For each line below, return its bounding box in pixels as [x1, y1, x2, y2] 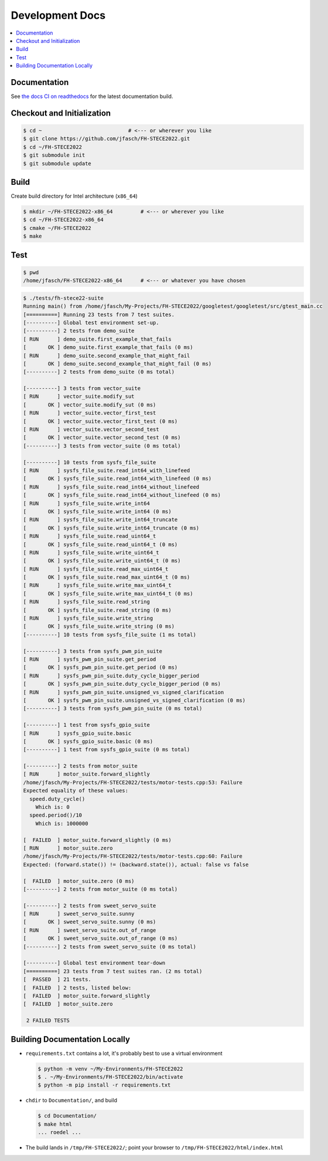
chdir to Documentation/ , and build [25, 1097, 117, 1104]
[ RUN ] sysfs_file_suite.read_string [23, 598, 151, 605]
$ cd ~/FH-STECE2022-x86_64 [23, 216, 104, 223]
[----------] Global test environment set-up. [23, 319, 159, 326]
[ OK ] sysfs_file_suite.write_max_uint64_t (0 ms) [23, 590, 193, 597]
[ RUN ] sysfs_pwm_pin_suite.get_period [23, 656, 156, 662]
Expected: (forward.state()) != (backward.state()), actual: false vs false [23, 861, 249, 868]
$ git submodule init [23, 152, 86, 158]
